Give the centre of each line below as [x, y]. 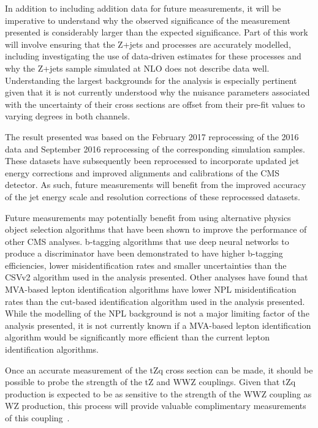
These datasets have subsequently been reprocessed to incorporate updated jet [152, 161]
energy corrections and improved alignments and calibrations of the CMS [142, 172]
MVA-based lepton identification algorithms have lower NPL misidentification [151, 289]
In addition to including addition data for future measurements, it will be [143, 8]
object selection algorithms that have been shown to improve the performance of [156, 229]
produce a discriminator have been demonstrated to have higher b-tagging [144, 253]
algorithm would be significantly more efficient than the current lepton [137, 337]
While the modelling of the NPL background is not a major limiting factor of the [157, 313]
